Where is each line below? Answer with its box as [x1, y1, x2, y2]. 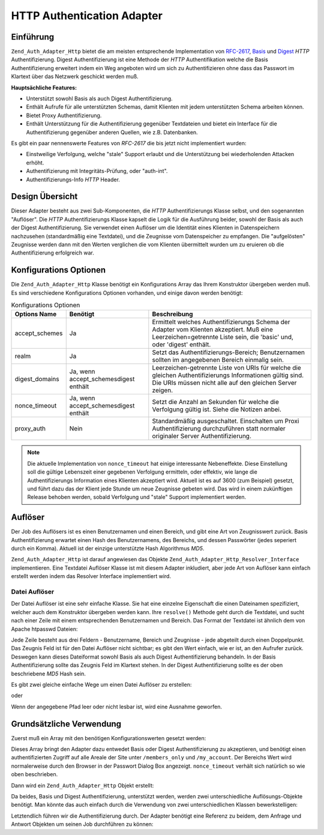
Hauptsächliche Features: [11, 84, 77, 91]
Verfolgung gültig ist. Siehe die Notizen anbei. [152, 405, 282, 414]
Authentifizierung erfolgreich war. [11, 249, 94, 256]
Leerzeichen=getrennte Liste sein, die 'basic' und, [152, 333, 294, 342]
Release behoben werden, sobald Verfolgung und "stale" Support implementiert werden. [27, 493, 246, 501]
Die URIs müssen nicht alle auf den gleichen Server [152, 379, 297, 387]
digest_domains [14, 375, 59, 384]
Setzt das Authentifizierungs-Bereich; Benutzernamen [152, 348, 305, 357]
